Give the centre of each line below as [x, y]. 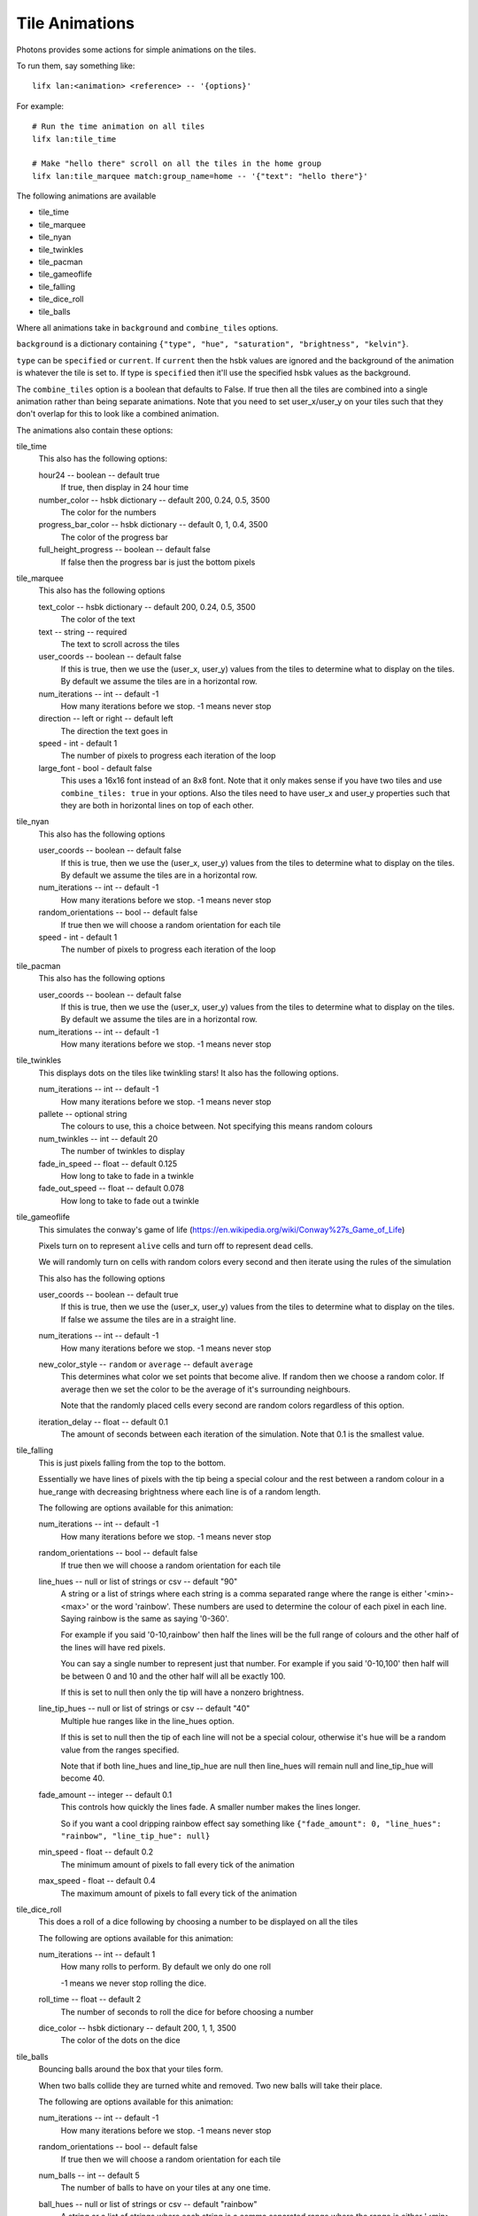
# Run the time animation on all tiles [119, 127]
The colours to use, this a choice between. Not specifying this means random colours [217, 1127]
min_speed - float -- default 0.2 [96, 1852]
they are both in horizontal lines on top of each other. [157, 806]
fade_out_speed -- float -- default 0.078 [112, 1189]
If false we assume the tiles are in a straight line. [148, 1319]
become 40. [83, 1778]
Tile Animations [76, 23]
